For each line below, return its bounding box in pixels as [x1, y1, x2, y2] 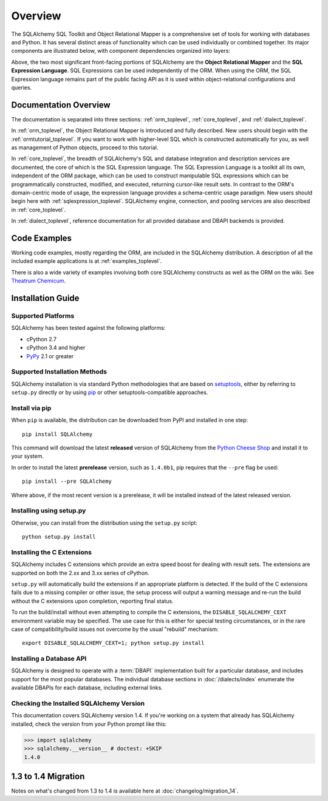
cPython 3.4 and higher [26, 344, 86, 352]
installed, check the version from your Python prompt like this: [11, 720, 167, 728]
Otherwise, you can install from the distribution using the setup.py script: [11, 519, 197, 527]
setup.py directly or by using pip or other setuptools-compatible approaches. [11, 389, 208, 396]
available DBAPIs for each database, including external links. [11, 684, 163, 692]
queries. [11, 84, 32, 91]
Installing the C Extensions [11, 548, 92, 556]
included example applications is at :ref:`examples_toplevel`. [11, 257, 162, 265]
